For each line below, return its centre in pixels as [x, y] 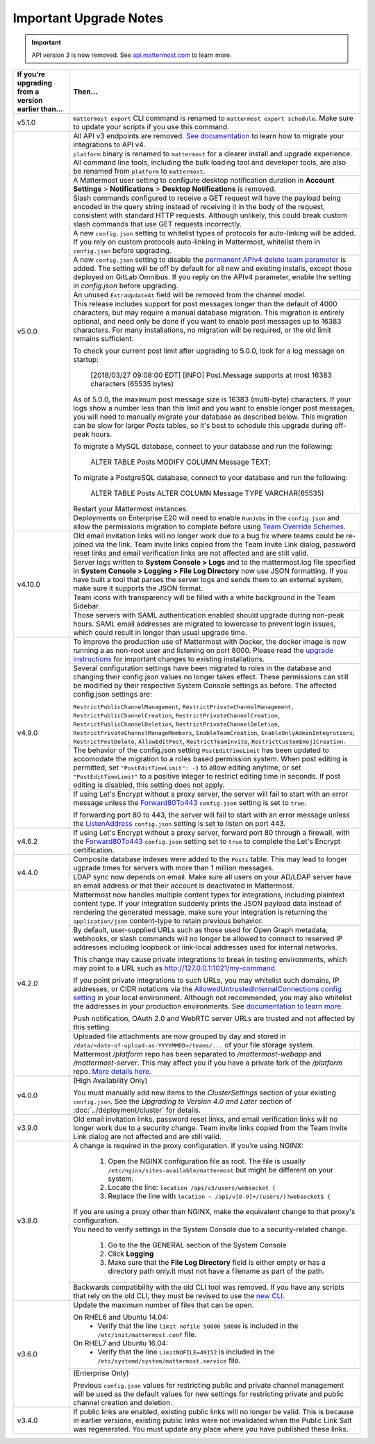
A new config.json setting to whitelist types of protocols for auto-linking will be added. [215, 233]
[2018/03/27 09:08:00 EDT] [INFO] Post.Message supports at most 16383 [211, 375]
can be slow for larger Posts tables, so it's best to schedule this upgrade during [203, 426]
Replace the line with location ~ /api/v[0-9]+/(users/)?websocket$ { [219, 1196]
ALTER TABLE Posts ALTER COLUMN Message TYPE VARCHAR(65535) [207, 493]
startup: [86, 360]
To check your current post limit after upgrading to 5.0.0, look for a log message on [209, 351]
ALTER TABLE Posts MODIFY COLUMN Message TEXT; [181, 462]
